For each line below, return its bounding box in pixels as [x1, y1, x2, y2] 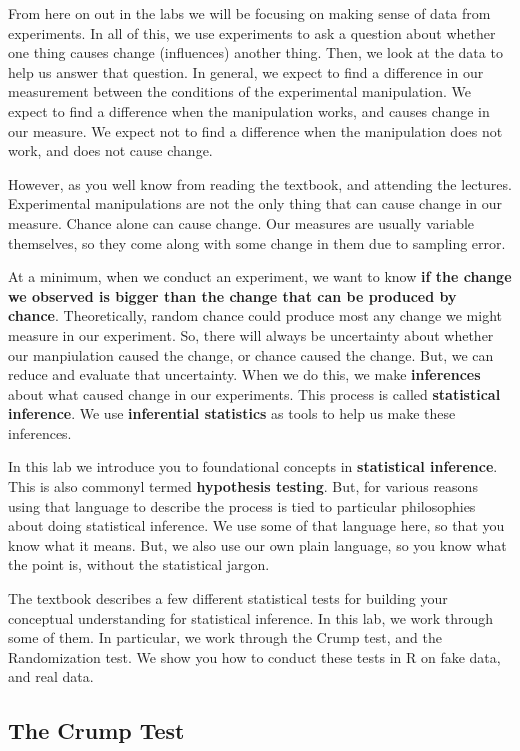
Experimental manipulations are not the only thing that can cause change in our [8, 193, 503, 214]
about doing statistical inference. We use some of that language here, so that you [8, 515, 505, 536]
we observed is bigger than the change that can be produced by [8, 285, 457, 306]
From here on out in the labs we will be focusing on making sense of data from [8, 3, 491, 23]
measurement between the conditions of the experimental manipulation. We [8, 81, 472, 102]
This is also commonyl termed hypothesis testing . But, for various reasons [8, 476, 478, 497]
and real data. [8, 666, 94, 687]
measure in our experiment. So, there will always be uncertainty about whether [8, 324, 494, 345]
